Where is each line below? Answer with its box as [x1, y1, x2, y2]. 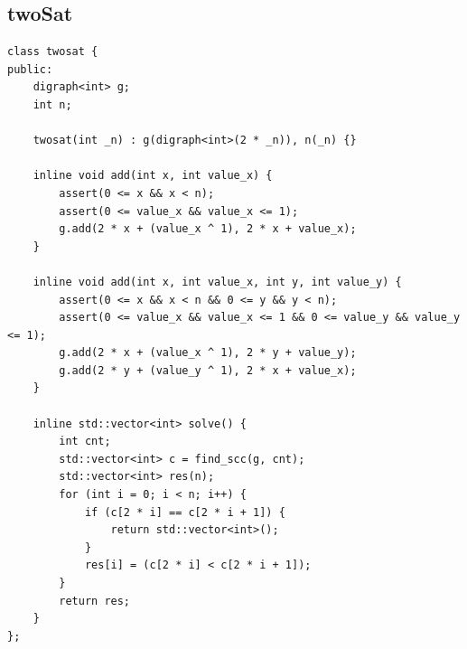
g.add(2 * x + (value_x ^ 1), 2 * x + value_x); [59, 222, 357, 236]
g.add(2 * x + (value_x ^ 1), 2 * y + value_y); [59, 346, 357, 360]
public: [7, 62, 53, 76]
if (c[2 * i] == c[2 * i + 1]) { [84, 505, 285, 519]
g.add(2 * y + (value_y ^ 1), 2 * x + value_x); [59, 363, 357, 377]
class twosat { [7, 45, 98, 59]
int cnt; [59, 435, 111, 448]
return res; [59, 594, 131, 607]
